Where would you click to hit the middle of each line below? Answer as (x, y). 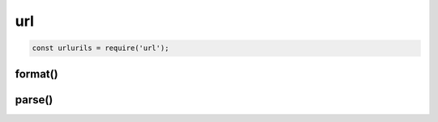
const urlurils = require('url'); (101, 48)
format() (36, 74)
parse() (34, 100)
